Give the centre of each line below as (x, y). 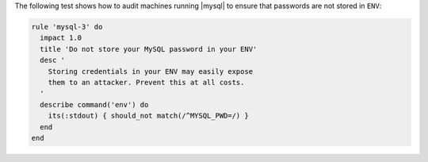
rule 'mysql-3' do (67, 27)
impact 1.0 (61, 38)
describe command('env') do (94, 104)
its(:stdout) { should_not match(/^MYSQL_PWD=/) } (148, 116)
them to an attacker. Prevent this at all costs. (146, 82)
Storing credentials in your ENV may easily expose (151, 71)
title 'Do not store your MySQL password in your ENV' (149, 49)
